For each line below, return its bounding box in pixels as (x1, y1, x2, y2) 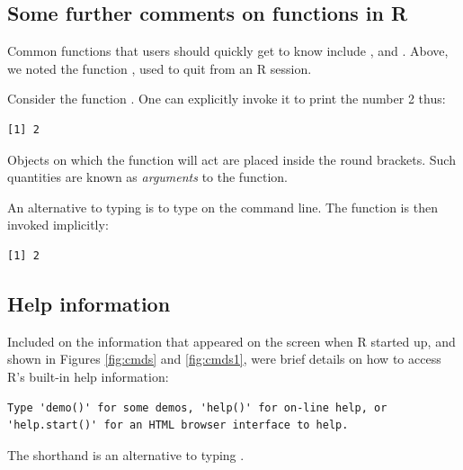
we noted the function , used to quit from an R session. (7, 59, 312, 77)
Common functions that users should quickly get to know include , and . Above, (7, 41, 449, 60)
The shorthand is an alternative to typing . (7, 445, 245, 464)
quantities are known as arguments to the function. (7, 167, 288, 186)
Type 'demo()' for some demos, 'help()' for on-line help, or (7, 401, 387, 414)
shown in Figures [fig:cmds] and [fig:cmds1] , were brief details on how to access (7, 349, 441, 368)
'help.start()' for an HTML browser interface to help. (7, 419, 349, 432)
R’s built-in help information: (7, 366, 169, 385)
